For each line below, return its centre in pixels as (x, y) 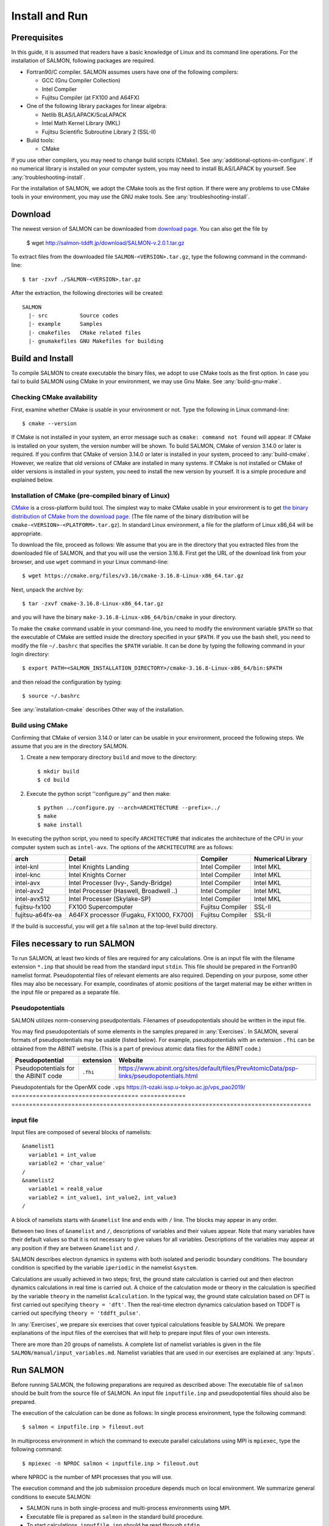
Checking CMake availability (55, 397)
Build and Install (42, 358)
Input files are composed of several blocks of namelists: (82, 1132)
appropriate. (27, 533)
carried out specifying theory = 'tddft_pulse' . (76, 1313)
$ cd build (54, 780)
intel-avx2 (29, 891)
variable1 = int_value (62, 1155)
